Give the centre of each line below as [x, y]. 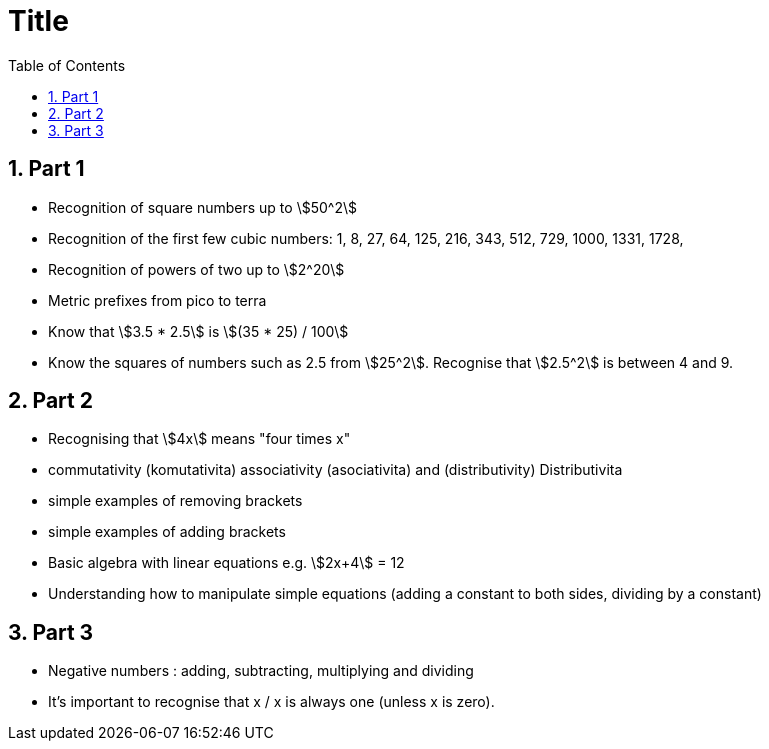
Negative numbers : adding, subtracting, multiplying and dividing [261, 671]
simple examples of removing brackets [175, 501]
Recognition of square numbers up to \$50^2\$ [202, 207]
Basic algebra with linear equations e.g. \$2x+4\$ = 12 [226, 563]
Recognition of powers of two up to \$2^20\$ [196, 269]
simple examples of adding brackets [167, 532]
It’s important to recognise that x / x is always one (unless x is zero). [271, 702]
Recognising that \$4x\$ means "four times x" [199, 439]
